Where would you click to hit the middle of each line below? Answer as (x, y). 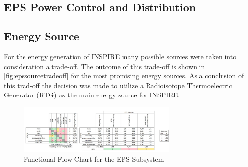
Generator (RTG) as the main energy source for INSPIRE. (92, 95)
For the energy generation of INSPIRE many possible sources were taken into (120, 56)
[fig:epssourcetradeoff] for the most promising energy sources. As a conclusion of (124, 76)
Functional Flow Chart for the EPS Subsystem (94, 158)
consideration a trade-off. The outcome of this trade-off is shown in (105, 66)
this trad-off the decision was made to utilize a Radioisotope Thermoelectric (118, 85)
